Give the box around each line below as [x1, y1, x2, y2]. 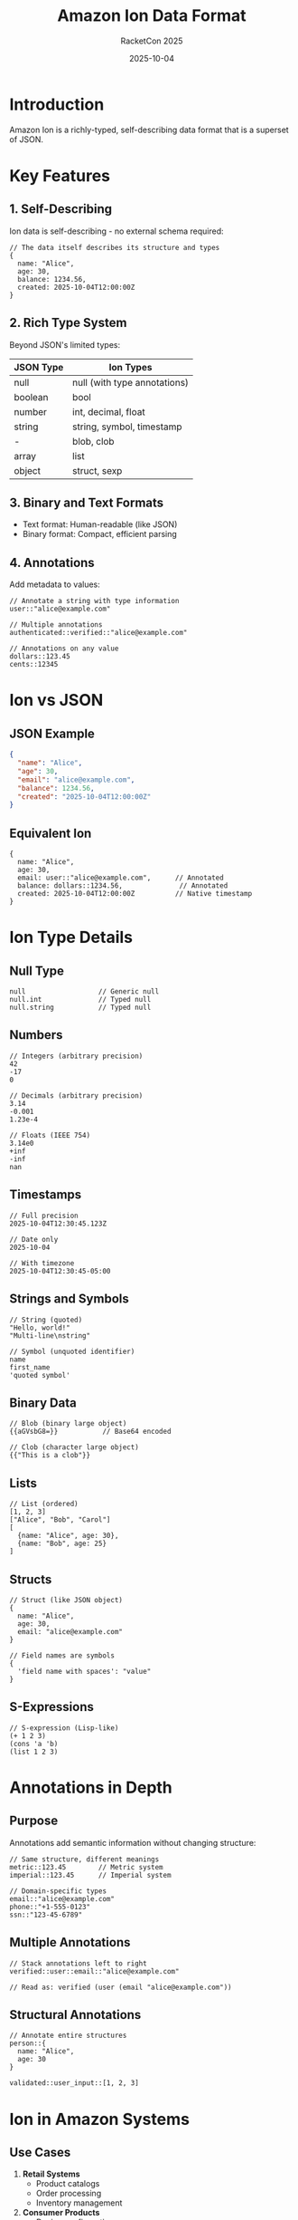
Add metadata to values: [9, 579, 101, 590]
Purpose [9, 1813, 59, 1829]
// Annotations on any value [9, 644, 119, 653]
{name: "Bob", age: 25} [17, 1539, 107, 1549]
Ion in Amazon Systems [9, 2109, 190, 2129]
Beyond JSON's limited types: [9, 339, 120, 350]
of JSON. [9, 133, 43, 145]
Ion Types [108, 360, 153, 373]
